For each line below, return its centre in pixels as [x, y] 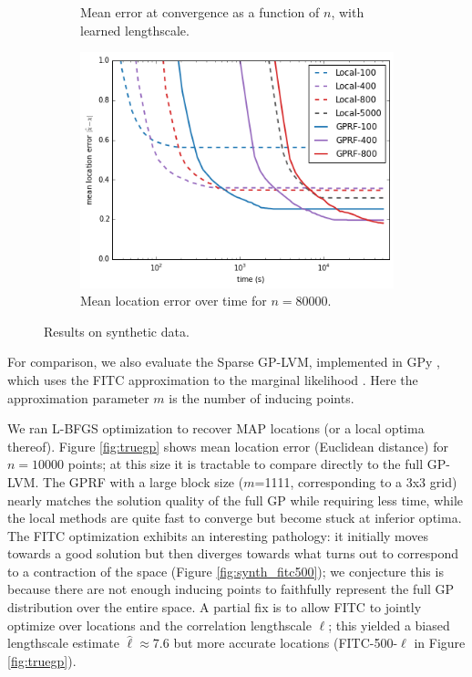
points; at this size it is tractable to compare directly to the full [246, 464]
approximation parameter [78, 397]
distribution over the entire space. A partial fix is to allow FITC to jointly [215, 607]
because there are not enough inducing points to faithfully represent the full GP [231, 589]
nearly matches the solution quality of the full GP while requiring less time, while [236, 500]
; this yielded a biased [389, 625]
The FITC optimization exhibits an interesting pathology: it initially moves [218, 535]
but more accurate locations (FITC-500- [286, 643]
